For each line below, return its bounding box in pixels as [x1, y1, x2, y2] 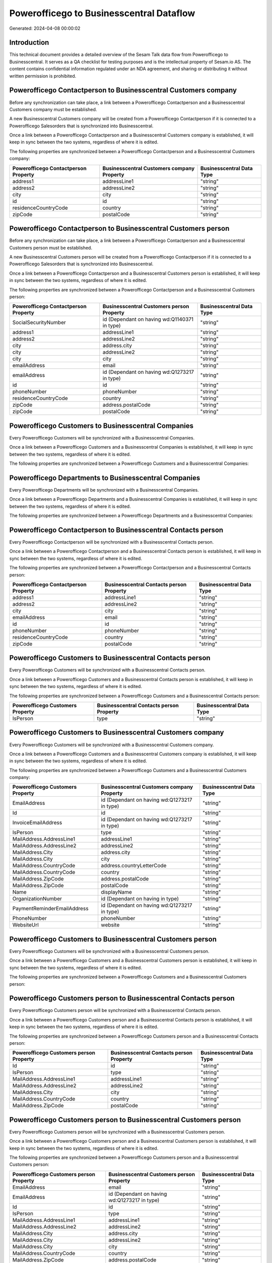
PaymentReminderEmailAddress [12, 905, 89, 912]
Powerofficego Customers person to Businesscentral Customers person [9, 1115, 241, 1124]
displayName [101, 889, 132, 896]
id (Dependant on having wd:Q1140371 [102, 316, 194, 323]
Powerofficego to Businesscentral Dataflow [9, 8, 195, 19]
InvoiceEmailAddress [12, 819, 62, 826]
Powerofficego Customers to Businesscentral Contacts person [9, 654, 211, 662]
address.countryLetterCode [101, 862, 167, 869]
